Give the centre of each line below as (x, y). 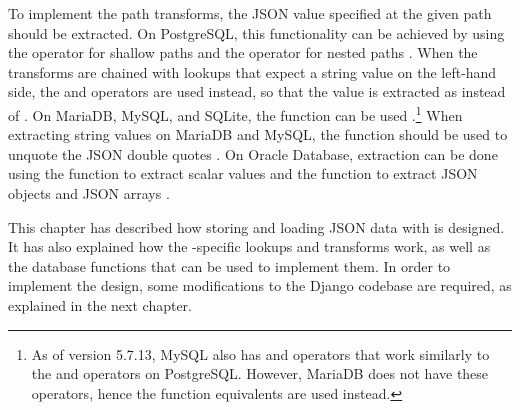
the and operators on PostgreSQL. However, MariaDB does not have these (260, 373)
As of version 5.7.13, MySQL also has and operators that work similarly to (260, 353)
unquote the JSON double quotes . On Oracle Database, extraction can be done (253, 153)
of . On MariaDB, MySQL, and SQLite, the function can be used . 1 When (235, 113)
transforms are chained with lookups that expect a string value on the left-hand (252, 71)
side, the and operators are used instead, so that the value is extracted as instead (257, 91)
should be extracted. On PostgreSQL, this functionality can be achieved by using (256, 32)
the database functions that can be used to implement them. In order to (229, 265)
